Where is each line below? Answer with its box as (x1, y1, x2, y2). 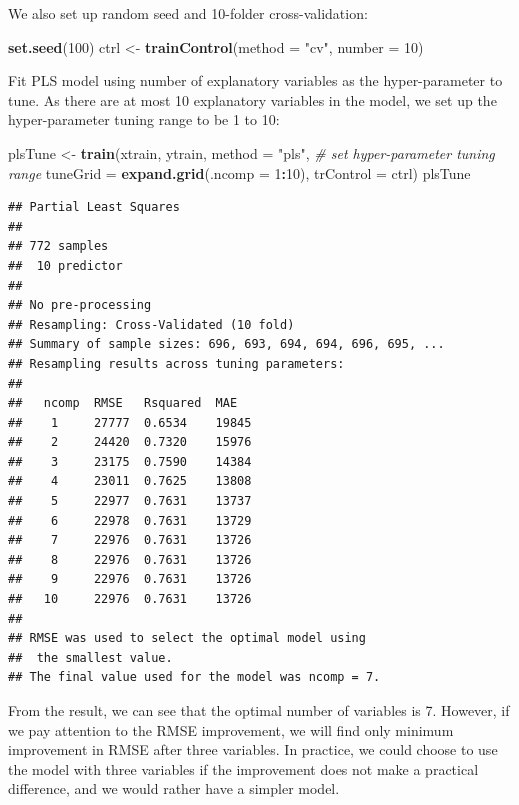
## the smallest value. (8, 650, 173, 665)
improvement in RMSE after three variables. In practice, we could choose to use (8, 739, 498, 760)
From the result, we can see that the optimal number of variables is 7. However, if (8, 700, 510, 720)
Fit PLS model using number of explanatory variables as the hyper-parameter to (8, 70, 503, 91)
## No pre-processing (8, 298, 152, 313)
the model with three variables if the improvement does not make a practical (8, 758, 479, 779)
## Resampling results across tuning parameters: (8, 356, 345, 371)
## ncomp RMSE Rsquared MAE (8, 396, 238, 411)
